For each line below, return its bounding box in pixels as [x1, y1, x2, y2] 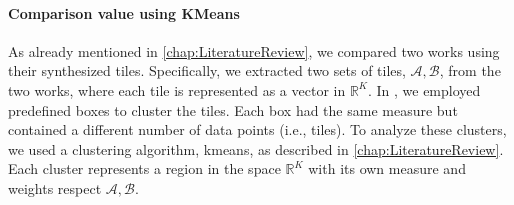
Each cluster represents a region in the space [8, 158, 281, 179]
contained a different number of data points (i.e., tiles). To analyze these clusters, [8, 119, 507, 140]
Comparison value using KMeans [8, 2, 240, 23]
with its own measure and [308, 158, 466, 179]
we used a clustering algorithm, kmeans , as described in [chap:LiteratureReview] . [8, 138, 504, 159]
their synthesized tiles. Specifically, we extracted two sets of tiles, [8, 60, 406, 81]
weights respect [8, 177, 102, 198]
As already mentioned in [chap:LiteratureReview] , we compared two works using [8, 40, 500, 61]
